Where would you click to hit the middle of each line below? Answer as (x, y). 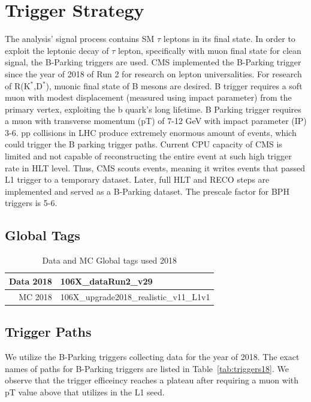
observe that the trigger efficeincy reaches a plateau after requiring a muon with (152, 380)
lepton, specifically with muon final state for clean (209, 50)
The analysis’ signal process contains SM (80, 39)
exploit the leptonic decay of (57, 50)
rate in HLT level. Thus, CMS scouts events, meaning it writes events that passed (155, 167)
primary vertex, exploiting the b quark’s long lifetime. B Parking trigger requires (153, 109)
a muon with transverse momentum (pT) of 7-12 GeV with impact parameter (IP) (156, 121)
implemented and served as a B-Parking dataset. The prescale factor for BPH (147, 191)
